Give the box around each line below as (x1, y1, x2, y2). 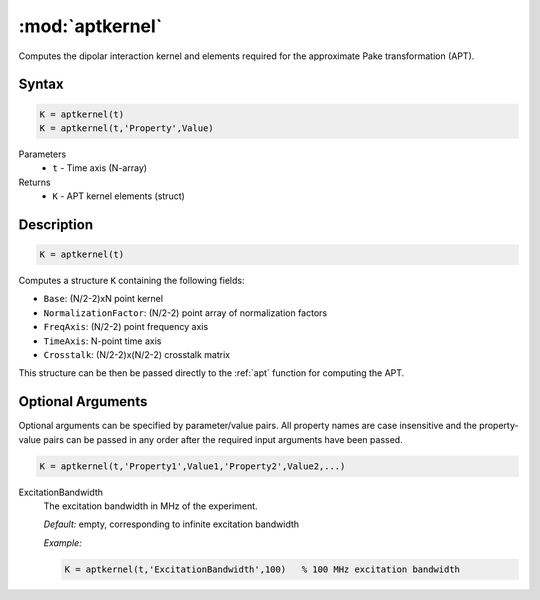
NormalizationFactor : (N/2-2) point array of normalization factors (43, 306, 328, 319)
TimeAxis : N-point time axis (43, 335, 162, 347)
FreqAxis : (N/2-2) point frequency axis (43, 321, 209, 333)
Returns (18, 176, 51, 188)
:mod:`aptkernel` (18, 15, 163, 37)
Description (18, 216, 94, 233)
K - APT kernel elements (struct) (52, 190, 185, 202)
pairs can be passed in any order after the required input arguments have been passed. (43, 433, 404, 445)
